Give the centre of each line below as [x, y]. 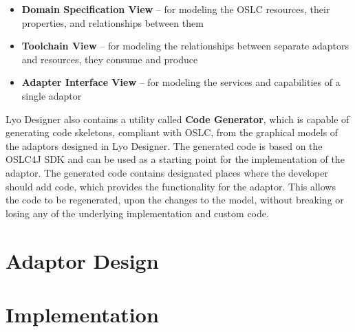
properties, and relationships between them [112, 22]
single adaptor [52, 95]
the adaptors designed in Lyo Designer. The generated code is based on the [164, 145]
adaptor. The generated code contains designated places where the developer [167, 172]
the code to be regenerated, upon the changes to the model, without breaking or [175, 200]
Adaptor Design [82, 260]
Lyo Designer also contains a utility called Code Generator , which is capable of [177, 119]
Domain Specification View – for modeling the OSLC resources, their [176, 9]
